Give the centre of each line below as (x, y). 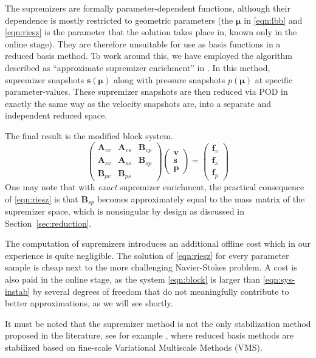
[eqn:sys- (279, 279)
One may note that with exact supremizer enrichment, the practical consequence (155, 187)
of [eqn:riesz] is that (42, 198)
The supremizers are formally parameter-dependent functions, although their (148, 8)
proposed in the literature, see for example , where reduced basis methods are (149, 335)
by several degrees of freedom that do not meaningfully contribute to (161, 291)
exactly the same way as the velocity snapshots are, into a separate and (138, 103)
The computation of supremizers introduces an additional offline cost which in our (158, 243)
